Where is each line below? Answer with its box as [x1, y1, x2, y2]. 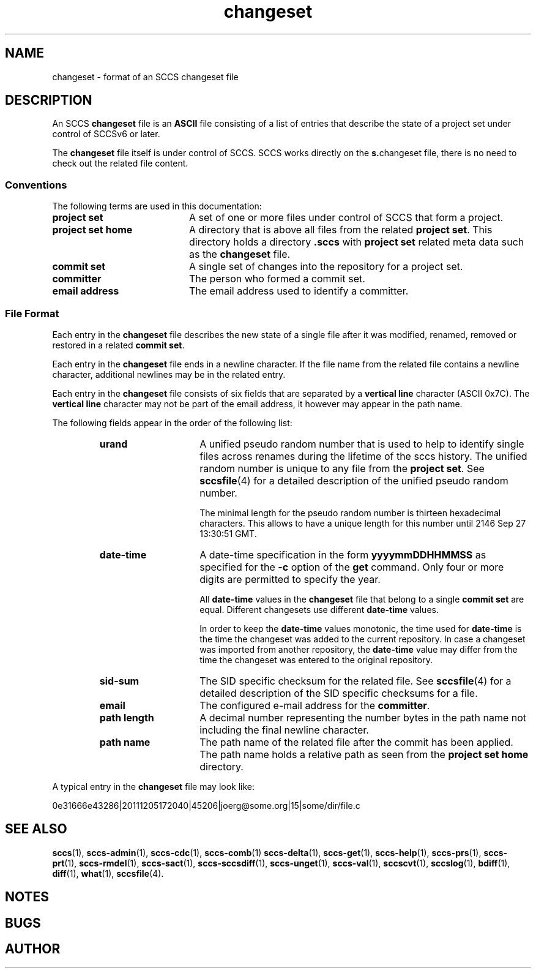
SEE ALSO [5, 821, 67, 837]
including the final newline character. [199, 723, 369, 736]
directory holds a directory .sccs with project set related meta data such [188, 236, 524, 249]
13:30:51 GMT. [199, 528, 257, 539]
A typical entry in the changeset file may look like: [52, 781, 255, 792]
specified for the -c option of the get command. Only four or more [199, 560, 504, 573]
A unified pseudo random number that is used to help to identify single [199, 437, 524, 450]
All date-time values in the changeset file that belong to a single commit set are [199, 593, 524, 604]
